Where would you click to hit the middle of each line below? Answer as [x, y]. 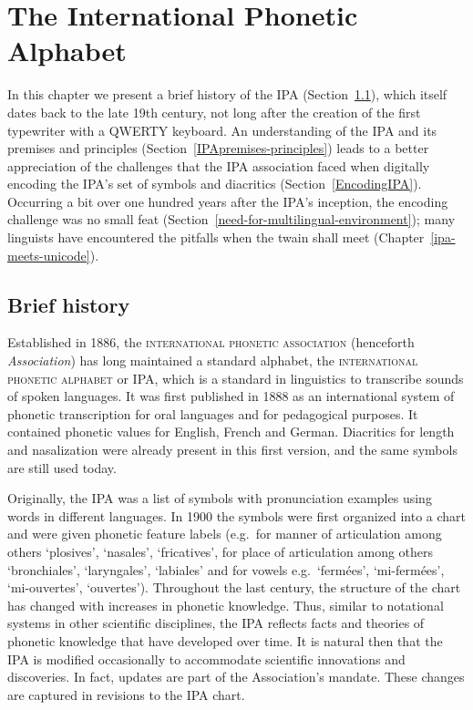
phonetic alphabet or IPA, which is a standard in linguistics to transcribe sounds [236, 378]
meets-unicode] [49, 255]
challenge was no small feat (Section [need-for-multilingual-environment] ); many [231, 219]
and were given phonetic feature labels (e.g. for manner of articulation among [225, 534]
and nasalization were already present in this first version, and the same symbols [232, 450]
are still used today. [62, 467]
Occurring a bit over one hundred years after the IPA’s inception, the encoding [228, 201]
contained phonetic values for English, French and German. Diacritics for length [231, 432]
